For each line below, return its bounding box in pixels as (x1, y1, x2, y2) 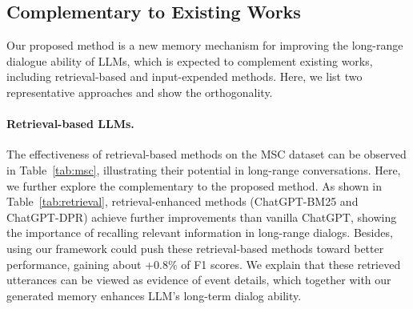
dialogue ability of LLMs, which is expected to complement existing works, (6, 52, 373, 69)
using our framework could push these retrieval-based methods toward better (6, 239, 384, 256)
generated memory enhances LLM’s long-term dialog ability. (6, 287, 302, 303)
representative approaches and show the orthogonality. (6, 83, 273, 100)
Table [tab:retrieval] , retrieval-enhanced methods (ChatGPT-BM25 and (6, 193, 359, 210)
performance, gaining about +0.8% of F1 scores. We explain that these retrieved (6, 255, 401, 272)
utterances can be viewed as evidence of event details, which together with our (6, 271, 391, 288)
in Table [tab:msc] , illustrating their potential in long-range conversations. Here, (6, 161, 401, 178)
